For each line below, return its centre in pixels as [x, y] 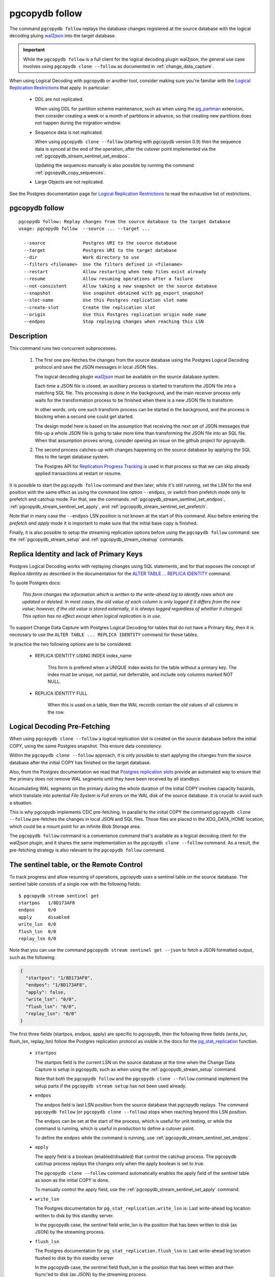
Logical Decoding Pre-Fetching [60, 727]
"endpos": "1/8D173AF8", [57, 985]
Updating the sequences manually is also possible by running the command [114, 165]
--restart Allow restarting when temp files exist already [115, 271]
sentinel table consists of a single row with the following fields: [75, 884]
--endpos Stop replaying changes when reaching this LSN [114, 322]
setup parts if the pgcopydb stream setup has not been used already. [111, 1086]
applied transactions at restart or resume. [78, 474]
